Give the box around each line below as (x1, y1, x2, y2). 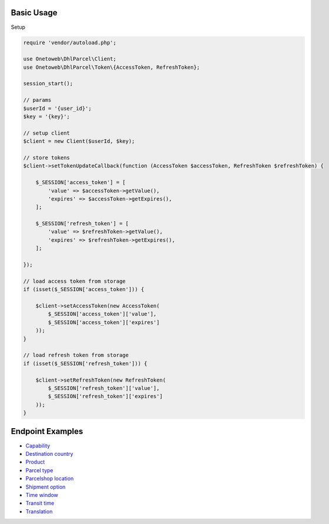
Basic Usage (11, 8, 58, 18)
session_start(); (23, 80, 73, 87)
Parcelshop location (25, 475, 74, 482)
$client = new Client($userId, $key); (23, 138, 135, 145)
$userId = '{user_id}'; (23, 105, 92, 112)
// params (23, 97, 52, 104)
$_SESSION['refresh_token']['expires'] (48, 393, 163, 400)
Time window (25, 491, 59, 498)
